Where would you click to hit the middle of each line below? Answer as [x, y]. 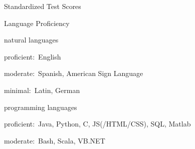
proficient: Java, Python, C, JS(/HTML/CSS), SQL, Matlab [97, 124]
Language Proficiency [37, 23]
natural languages [31, 40]
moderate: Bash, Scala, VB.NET [55, 140]
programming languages [41, 107]
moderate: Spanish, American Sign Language [74, 73]
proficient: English [33, 56]
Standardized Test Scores [43, 6]
